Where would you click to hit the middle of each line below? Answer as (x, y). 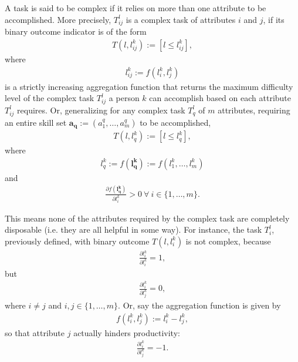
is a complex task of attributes (181, 19)
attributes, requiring (254, 110)
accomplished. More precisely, (58, 19)
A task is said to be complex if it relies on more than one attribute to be (136, 8)
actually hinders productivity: (127, 332)
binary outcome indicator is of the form (76, 31)
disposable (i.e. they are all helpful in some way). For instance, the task (133, 229)
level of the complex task (50, 98)
